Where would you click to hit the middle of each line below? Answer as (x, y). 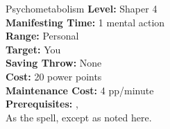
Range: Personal (42, 36)
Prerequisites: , (42, 104)
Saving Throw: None (54, 63)
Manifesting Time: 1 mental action (85, 22)
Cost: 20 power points (54, 76)
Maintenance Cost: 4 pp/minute (80, 90)
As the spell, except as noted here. (79, 117)
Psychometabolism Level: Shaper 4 (82, 8)
